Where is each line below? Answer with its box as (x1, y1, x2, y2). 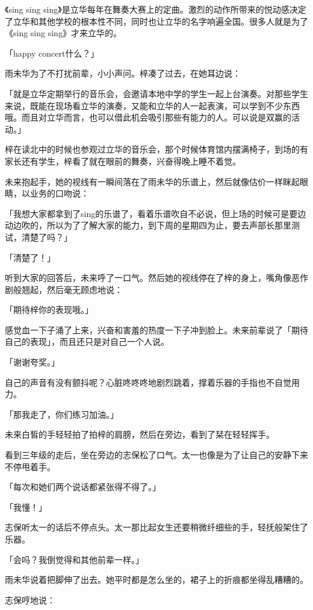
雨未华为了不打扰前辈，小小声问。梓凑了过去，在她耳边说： (5, 67, 241, 80)
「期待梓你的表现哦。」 (5, 303, 93, 316)
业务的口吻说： (29, 187, 89, 200)
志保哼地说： (5, 593, 55, 606)
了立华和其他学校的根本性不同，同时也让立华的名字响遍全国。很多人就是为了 (5, 14, 308, 27)
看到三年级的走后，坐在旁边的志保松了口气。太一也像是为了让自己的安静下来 (5, 448, 308, 461)
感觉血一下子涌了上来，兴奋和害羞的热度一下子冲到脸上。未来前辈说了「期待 (5, 323, 308, 336)
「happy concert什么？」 (5, 46, 99, 59)
